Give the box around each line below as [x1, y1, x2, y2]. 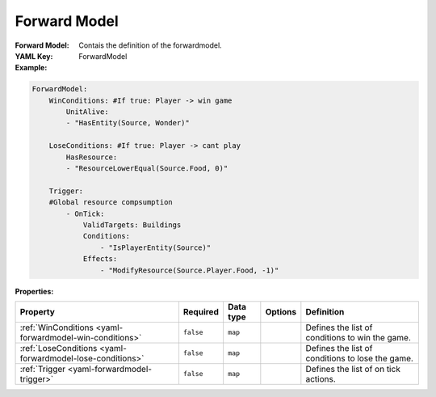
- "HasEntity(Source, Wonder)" [65, 118, 190, 128]
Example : [15, 63, 48, 73]
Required [182, 306, 220, 317]
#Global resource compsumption [48, 198, 173, 207]
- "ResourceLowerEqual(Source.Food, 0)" [65, 164, 228, 173]
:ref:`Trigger [19, 363, 66, 374]
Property [19, 306, 56, 317]
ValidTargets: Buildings [82, 221, 182, 230]
